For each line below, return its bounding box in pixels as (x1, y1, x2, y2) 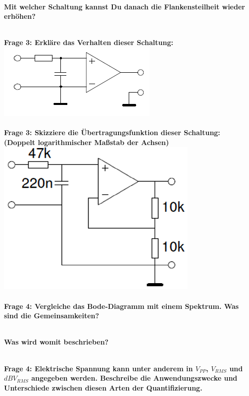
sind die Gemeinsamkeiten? (4, 310, 100, 321)
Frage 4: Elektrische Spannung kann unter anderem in (4, 363, 193, 373)
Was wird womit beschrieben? (4, 337, 109, 347)
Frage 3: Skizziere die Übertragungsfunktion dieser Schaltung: (4, 127, 220, 138)
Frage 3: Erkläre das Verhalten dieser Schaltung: (4, 37, 173, 48)
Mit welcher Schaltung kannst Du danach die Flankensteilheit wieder (4, 1, 245, 11)
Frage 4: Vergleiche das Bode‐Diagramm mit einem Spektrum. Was (4, 300, 239, 311)
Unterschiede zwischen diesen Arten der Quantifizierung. (4, 382, 202, 393)
